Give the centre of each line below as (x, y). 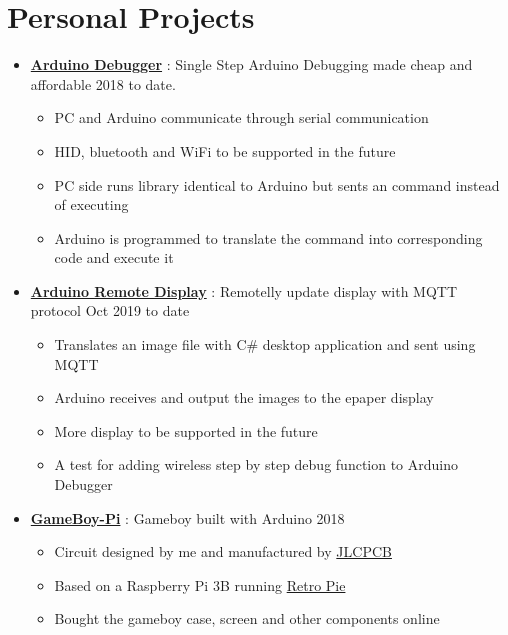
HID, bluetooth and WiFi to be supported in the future (225, 150)
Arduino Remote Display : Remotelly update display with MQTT (244, 290)
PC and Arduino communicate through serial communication (241, 117)
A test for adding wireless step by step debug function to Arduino (256, 464)
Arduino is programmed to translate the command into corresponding (268, 237)
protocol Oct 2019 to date (110, 310)
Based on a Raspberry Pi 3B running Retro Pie (200, 584)
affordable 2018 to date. (103, 83)
